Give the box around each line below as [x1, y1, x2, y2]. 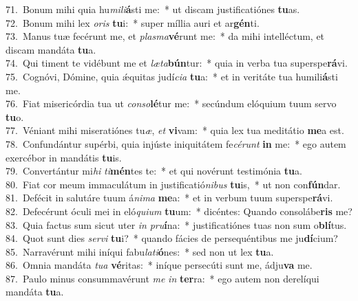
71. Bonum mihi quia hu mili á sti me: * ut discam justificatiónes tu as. [6, 2, 300, 16]
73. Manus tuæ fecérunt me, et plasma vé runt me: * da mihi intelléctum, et [6, 29, 325, 43]
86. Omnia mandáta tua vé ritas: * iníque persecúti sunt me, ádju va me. [6, 258, 313, 272]
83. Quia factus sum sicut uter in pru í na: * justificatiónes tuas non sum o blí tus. [6, 217, 347, 232]
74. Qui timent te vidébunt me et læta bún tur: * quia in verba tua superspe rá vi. [6, 56, 348, 70]
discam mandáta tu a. [6, 42, 96, 56]
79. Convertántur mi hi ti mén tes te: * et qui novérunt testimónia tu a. [6, 164, 302, 178]
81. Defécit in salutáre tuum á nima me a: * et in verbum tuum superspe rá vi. [6, 190, 333, 205]
